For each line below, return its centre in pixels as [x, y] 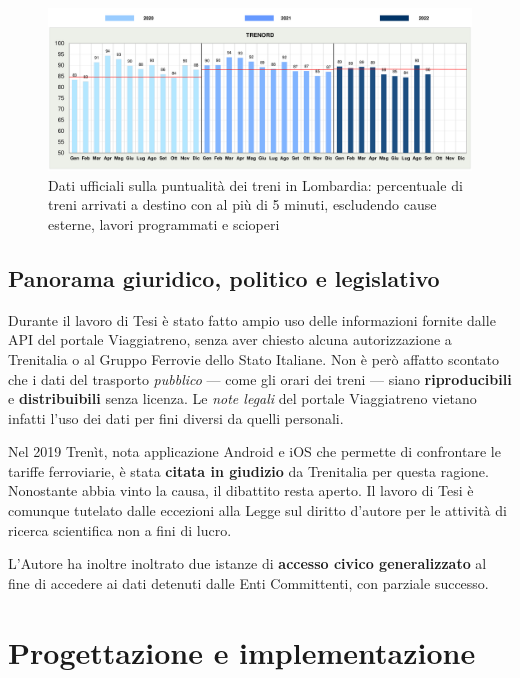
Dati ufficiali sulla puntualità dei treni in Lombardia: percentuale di [255, 184]
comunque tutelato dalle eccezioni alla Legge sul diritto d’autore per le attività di [257, 510]
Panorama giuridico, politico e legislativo [224, 277]
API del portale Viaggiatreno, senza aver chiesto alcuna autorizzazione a [230, 339]
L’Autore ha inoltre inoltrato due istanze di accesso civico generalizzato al [247, 563]
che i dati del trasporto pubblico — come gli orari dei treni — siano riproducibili [260, 378]
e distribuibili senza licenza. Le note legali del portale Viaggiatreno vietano [242, 398]
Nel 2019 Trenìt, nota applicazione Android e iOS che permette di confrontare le [254, 451]
